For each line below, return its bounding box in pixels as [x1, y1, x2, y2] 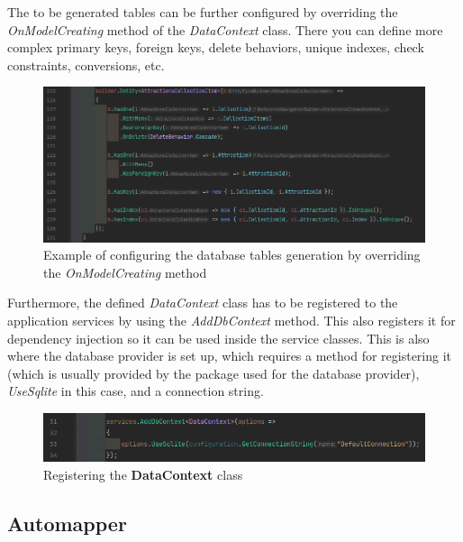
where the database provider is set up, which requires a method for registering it [7, 346, 452, 365]
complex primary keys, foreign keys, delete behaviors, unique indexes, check [7, 38, 424, 57]
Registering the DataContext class [43, 464, 243, 483]
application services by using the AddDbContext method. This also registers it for [7, 310, 456, 329]
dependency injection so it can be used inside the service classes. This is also [7, 328, 430, 347]
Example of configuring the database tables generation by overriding [43, 245, 421, 264]
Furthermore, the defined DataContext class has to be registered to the [7, 293, 398, 312]
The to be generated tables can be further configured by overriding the [7, 3, 398, 21]
